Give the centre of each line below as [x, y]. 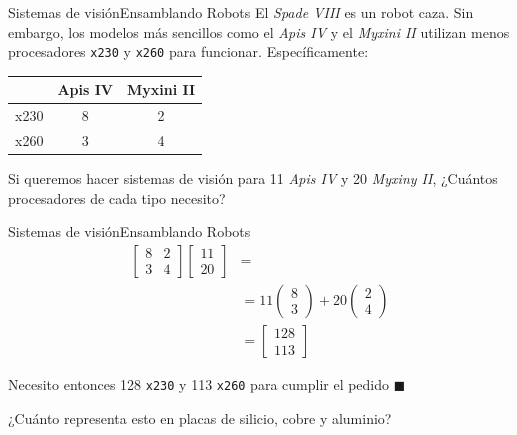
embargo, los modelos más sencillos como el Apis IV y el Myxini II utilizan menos [259, 31]
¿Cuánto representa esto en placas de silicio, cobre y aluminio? [200, 417]
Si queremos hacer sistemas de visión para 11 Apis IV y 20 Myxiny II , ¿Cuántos [253, 178]
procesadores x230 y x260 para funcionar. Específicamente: [188, 51]
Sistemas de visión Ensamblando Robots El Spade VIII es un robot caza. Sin [241, 12]
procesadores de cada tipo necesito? [117, 197]
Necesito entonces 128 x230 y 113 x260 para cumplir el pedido [199, 384]
